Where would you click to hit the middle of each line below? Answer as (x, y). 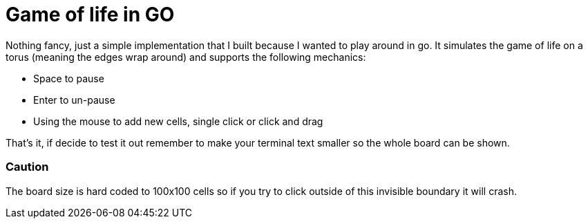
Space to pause (69, 78)
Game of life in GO (90, 15)
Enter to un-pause (74, 100)
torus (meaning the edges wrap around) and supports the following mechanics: (186, 57)
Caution (27, 167)
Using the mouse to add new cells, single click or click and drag (178, 121)
